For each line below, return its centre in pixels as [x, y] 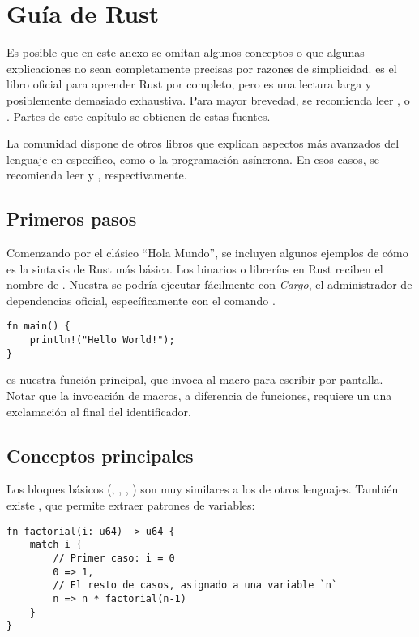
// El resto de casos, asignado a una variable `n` [195, 585]
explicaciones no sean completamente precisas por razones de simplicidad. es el [202, 68]
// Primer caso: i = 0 [114, 558]
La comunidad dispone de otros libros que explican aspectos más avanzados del [203, 143]
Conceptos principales [100, 455]
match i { [56, 545]
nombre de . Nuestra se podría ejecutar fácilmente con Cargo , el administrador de [209, 284]
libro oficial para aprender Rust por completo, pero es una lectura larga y [189, 84]
